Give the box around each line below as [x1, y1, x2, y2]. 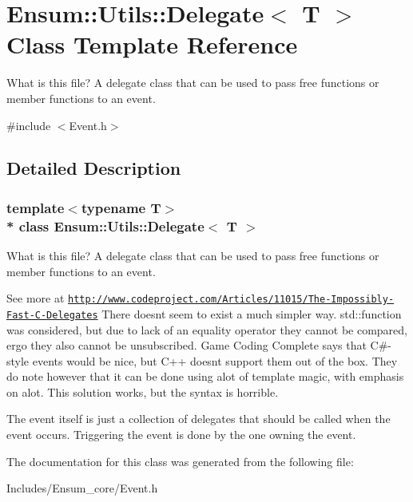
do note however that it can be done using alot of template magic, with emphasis [6, 368, 404, 385]
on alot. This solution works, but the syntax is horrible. [6, 383, 279, 400]
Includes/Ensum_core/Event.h [6, 480, 158, 496]
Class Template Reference [6, 28, 298, 61]
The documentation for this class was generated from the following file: [6, 453, 354, 469]
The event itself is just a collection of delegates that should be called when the [6, 410, 391, 427]
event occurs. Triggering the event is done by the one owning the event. [6, 426, 356, 443]
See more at [6, 290, 65, 306]
